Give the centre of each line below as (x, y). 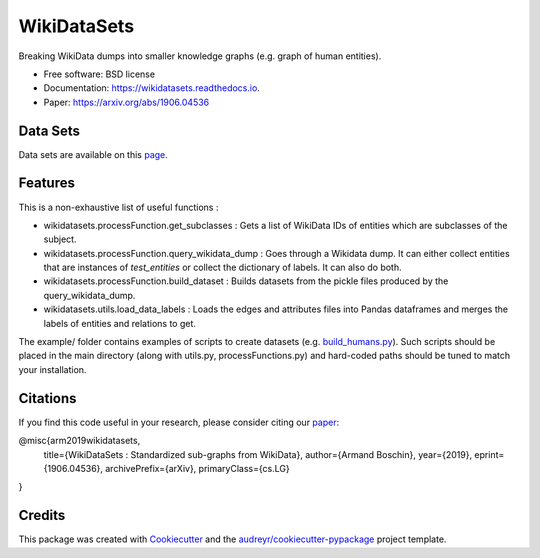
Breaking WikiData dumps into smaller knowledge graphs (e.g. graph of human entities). (200, 56)
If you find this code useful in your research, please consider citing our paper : (179, 422)
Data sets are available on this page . (93, 154)
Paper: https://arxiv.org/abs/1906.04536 (126, 102)
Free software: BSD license (99, 74)
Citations (47, 398)
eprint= (489, 454)
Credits (42, 515)
